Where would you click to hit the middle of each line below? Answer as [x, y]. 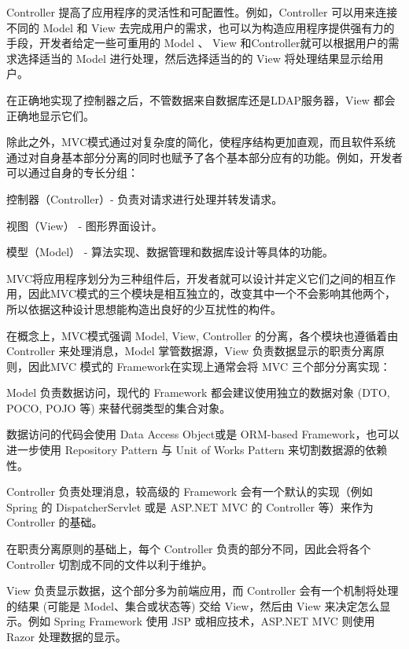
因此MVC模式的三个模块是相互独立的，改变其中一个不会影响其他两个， [212, 293]
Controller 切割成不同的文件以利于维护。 [110, 564]
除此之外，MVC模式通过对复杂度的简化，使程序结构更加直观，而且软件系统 [201, 142]
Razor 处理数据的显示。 [66, 636]
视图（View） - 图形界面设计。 [85, 225]
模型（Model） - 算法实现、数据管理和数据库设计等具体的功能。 [170, 252]
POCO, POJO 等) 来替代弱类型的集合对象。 [119, 407]
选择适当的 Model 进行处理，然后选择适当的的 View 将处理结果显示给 [195, 58]
